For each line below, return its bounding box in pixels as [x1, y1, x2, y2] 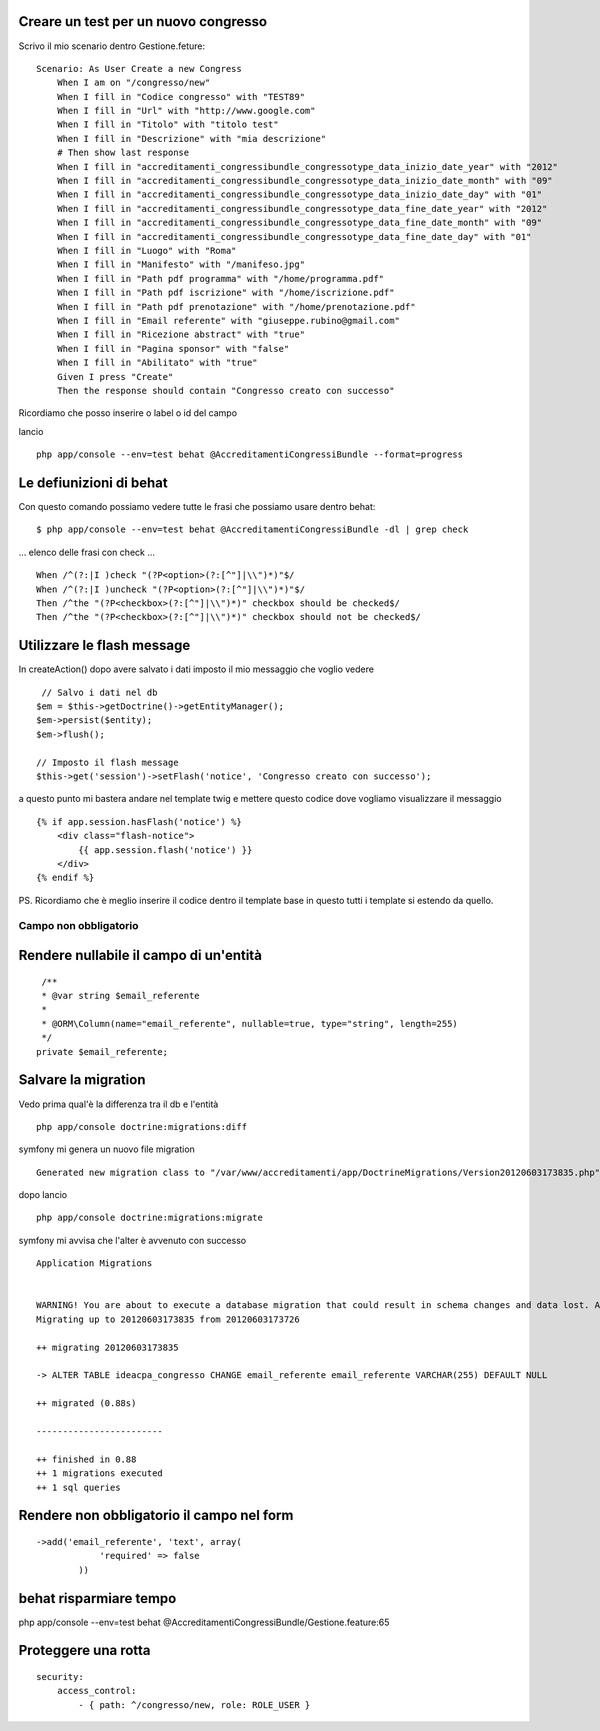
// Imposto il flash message [36, 756, 179, 768]
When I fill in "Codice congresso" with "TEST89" [56, 91, 305, 102]
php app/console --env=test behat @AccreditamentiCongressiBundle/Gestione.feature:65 [18, 1616, 390, 1628]
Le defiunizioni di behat [18, 474, 169, 491]
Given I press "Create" [56, 371, 174, 382]
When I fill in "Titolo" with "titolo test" [56, 119, 279, 130]
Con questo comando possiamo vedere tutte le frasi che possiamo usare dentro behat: [18, 500, 376, 512]
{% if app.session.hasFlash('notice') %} [36, 816, 242, 827]
